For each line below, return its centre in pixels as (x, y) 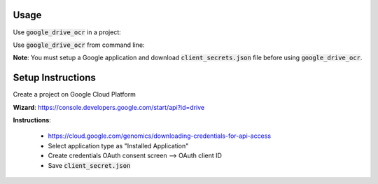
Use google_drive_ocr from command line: (79, 45)
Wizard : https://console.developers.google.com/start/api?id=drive (109, 107)
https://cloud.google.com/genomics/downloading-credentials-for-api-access (160, 136)
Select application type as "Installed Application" (118, 146)
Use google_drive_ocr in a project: (67, 32)
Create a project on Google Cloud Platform (74, 94)
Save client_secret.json (89, 165)
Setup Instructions (54, 78)
